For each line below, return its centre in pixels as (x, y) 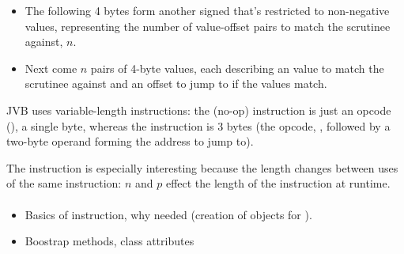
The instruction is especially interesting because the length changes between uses (202, 167)
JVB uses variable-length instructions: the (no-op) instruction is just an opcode (199, 110)
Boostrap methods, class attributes (109, 241)
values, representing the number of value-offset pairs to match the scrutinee (208, 26)
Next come (51, 68)
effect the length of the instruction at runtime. (278, 183)
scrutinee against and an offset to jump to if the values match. (176, 83)
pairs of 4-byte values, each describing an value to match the (237, 68)
